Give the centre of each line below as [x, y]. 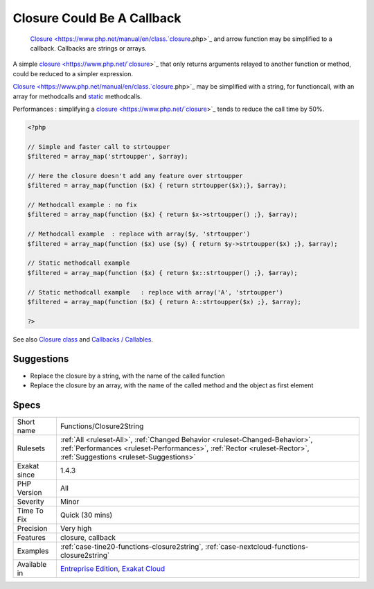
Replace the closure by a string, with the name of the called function [127, 376]
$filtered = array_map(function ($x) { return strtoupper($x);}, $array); [157, 186]
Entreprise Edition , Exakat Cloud [113, 568]
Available [32, 564]
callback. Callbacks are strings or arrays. [88, 48]
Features [32, 537]
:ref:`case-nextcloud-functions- [257, 546]
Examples [33, 551]
